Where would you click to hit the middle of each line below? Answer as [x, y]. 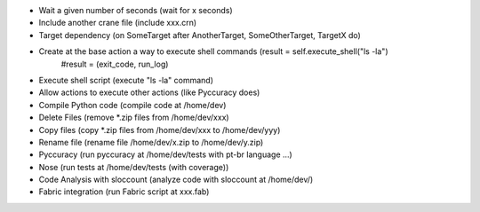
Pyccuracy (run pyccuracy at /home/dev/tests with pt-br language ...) [165, 154]
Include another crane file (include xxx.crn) [118, 23]
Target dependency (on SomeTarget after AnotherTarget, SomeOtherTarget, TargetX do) [200, 35]
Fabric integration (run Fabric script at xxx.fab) [124, 192]
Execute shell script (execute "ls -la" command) [126, 80]
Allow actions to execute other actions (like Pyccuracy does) [149, 92]
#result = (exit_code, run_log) [115, 64]
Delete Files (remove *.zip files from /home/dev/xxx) [134, 118]
